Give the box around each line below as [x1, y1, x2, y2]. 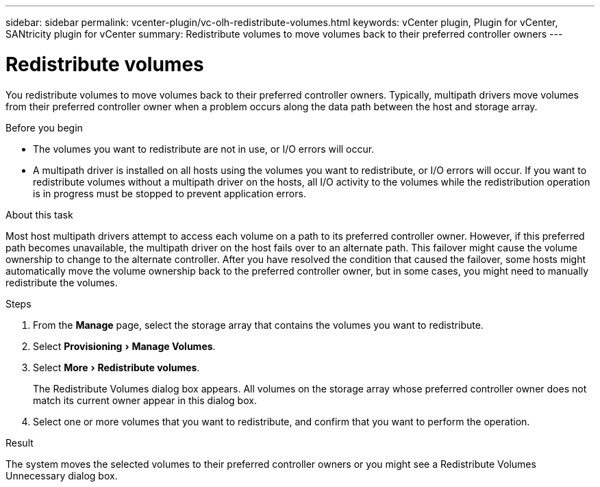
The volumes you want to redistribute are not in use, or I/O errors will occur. [33, 142, 375, 155]
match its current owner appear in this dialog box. [33, 394, 257, 406]
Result [5, 436, 34, 449]
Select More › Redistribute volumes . [33, 361, 200, 373]
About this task [5, 208, 73, 221]
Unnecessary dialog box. [5, 469, 118, 482]
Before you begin [5, 121, 83, 134]
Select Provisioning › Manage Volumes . [33, 340, 216, 352]
